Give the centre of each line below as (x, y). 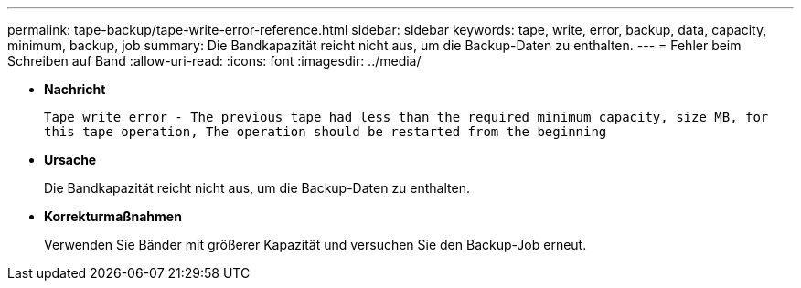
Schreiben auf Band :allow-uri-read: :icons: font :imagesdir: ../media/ (214, 61)
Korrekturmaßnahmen (113, 216)
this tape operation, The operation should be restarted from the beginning (326, 132)
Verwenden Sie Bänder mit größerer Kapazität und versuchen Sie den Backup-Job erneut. (315, 245)
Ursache (70, 160)
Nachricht (75, 89)
